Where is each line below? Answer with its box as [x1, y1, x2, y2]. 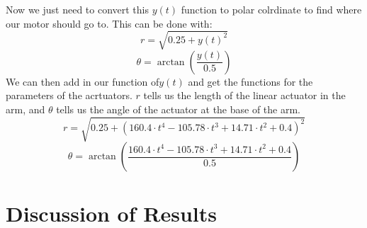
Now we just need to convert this [6, 2, 149, 16]
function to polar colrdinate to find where [181, 2, 362, 16]
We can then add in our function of [6, 74, 159, 89]
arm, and [6, 101, 45, 116]
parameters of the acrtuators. [6, 88, 132, 103]
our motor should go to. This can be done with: [6, 16, 213, 30]
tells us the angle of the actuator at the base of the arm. [56, 101, 301, 116]
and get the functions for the [188, 74, 313, 89]
